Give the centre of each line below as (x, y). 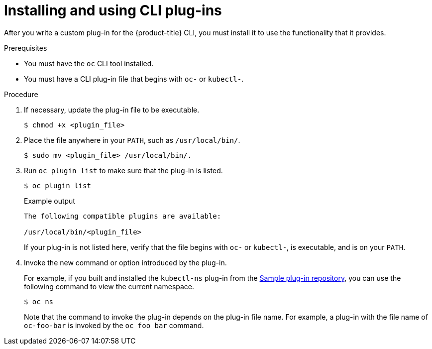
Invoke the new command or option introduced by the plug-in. (125, 262)
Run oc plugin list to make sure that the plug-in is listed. (123, 170)
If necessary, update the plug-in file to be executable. (112, 110)
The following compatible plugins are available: (123, 216)
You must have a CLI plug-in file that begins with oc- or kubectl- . (134, 79)
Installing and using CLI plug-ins (113, 10)
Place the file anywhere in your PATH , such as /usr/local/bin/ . (132, 140)
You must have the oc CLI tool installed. (89, 63)
